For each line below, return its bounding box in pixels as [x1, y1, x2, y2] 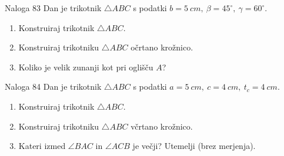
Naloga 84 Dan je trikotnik [5, 80, 102, 93]
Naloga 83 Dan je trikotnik [5, 2, 102, 13]
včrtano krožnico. [131, 120, 193, 132]
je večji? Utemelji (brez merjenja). [132, 140, 256, 152]
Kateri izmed [18, 140, 66, 152]
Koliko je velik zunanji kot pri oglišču [18, 60, 153, 73]
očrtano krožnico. [131, 41, 193, 53]
